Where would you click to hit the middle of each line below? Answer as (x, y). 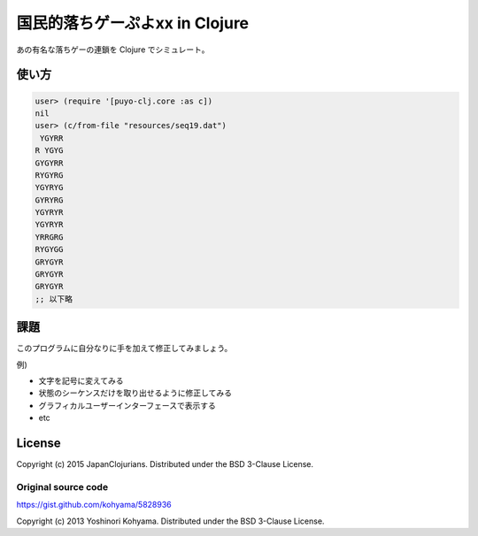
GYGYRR (49, 163)
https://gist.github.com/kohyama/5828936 (94, 505)
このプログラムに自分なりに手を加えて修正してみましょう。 (124, 348)
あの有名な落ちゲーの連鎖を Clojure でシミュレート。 (113, 50)
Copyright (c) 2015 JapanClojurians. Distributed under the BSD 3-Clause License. (165, 464)
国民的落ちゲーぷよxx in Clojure (133, 23)
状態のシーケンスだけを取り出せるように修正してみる (135, 393)
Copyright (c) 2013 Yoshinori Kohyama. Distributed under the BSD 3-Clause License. (170, 521)
